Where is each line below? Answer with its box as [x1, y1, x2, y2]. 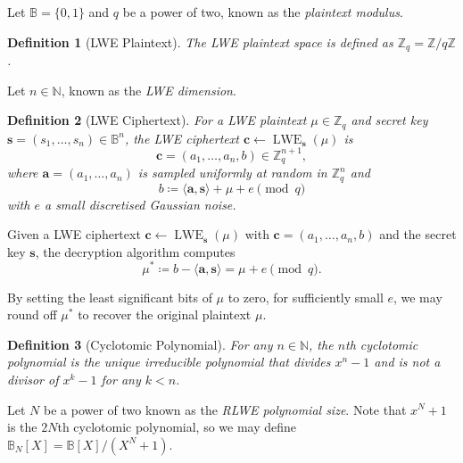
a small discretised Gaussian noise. [44, 194, 236, 213]
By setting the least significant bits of [7, 287, 212, 306]
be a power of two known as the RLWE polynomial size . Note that [43, 400, 407, 418]
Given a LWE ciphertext [7, 225, 141, 244]
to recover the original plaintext [78, 305, 252, 324]
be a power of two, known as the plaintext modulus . [122, 3, 403, 21]
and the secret [379, 225, 457, 244]
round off [7, 305, 57, 324]
